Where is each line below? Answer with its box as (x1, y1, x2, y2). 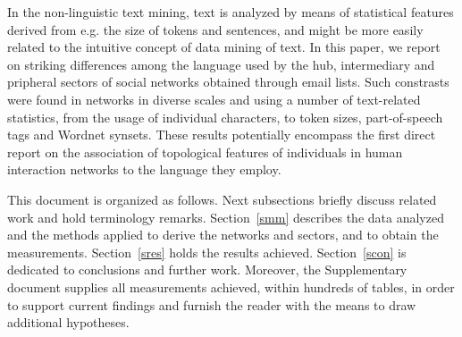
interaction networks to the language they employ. (7, 160, 281, 179)
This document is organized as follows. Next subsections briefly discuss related (7, 190, 437, 208)
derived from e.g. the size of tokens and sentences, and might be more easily (7, 20, 424, 38)
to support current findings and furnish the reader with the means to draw (7, 295, 416, 314)
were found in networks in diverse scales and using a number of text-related (7, 89, 421, 108)
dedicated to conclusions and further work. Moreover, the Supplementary (7, 260, 407, 279)
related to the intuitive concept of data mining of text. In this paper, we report (7, 38, 441, 56)
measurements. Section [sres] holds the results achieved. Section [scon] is (7, 242, 407, 261)
